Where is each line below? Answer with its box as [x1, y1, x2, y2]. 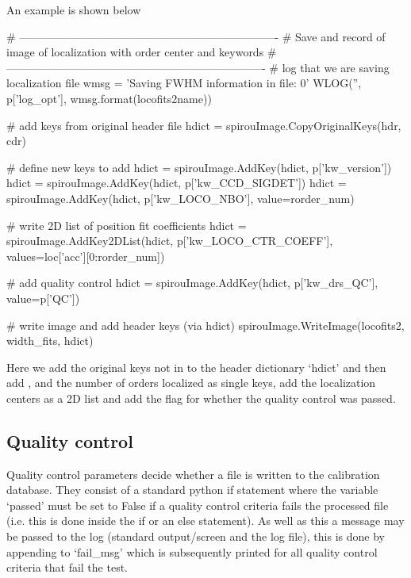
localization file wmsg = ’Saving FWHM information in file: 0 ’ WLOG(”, [6, 75, 362, 91]
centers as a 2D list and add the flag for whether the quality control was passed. [6, 389, 396, 406]
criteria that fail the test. [6, 559, 128, 576]
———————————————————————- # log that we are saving [6, 59, 390, 75]
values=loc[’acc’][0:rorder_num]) [6, 247, 165, 264]
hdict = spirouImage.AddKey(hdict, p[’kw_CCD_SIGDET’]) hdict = [6, 174, 347, 191]
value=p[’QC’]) [6, 289, 80, 306]
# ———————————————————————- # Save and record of [6, 28, 386, 44]
